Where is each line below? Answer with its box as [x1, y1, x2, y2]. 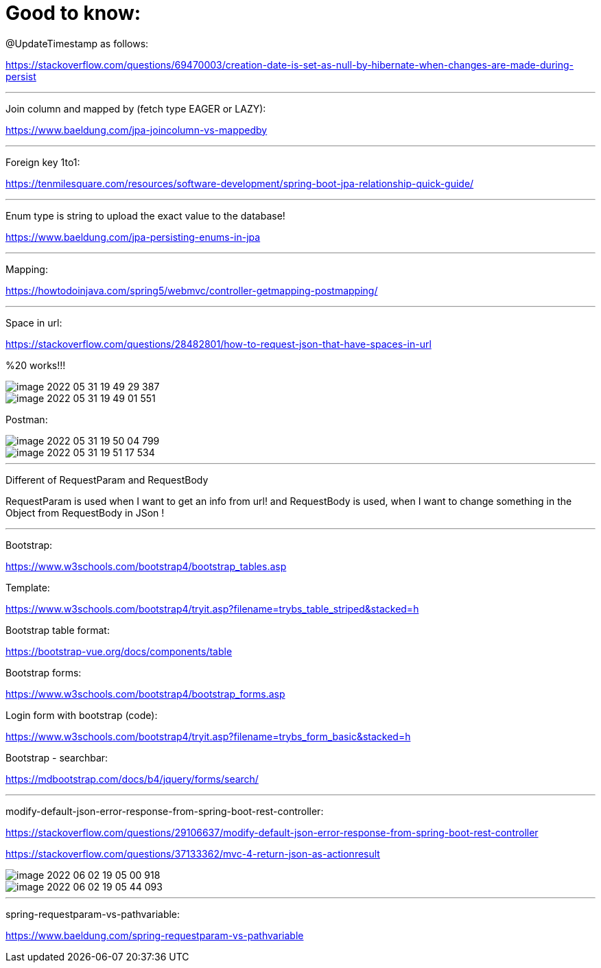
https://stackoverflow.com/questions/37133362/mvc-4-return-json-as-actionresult [5, 847, 380, 860]
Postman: [5, 413, 48, 425]
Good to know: [5, 1, 141, 25]
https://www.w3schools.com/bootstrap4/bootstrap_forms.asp [5, 687, 285, 700]
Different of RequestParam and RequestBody [5, 473, 209, 486]
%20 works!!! [5, 359, 66, 371]
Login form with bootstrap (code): [5, 709, 158, 721]
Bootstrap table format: [5, 624, 110, 636]
